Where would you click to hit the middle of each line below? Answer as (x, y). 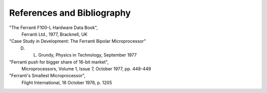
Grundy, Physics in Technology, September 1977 (88, 55)
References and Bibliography (70, 13)
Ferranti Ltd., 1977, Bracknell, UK (54, 34)
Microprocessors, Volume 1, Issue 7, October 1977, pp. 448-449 (86, 68)
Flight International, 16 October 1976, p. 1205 (67, 82)
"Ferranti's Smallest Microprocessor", (47, 76)
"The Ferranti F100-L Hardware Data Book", (54, 28)
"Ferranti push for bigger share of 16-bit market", (59, 62)
